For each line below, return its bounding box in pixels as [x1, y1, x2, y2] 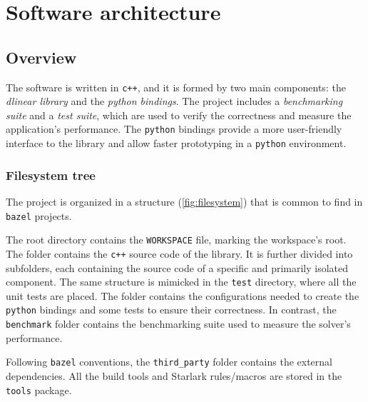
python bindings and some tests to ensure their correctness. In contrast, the [6, 302, 337, 317]
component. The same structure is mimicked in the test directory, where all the [6, 274, 357, 289]
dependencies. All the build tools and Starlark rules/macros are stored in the [6, 368, 342, 383]
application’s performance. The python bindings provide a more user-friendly [6, 121, 342, 136]
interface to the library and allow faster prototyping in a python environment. [6, 136, 347, 151]
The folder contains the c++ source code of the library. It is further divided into [6, 246, 353, 261]
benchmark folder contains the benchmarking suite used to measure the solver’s [6, 316, 351, 331]
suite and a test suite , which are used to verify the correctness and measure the [6, 107, 352, 122]
